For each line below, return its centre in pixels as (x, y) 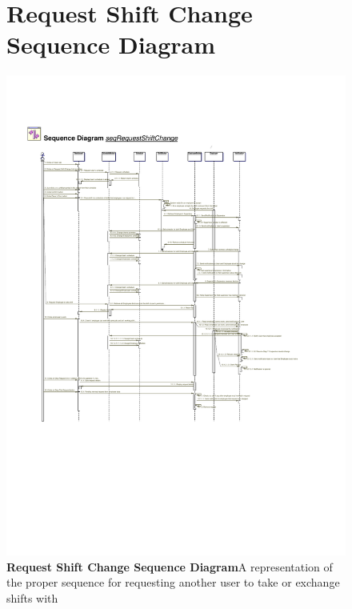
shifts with (32, 598)
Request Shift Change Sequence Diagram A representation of (170, 566)
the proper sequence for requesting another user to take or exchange (173, 582)
